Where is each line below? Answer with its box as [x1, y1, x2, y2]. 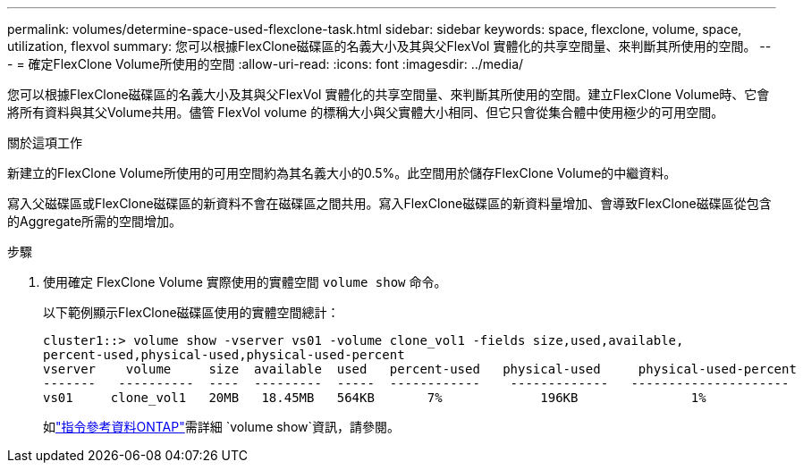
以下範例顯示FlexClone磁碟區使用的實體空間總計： [43, 305, 340, 320]
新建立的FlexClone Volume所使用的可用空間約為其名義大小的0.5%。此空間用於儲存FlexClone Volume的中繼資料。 [7, 165, 677, 180]
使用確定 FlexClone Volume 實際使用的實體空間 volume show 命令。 [43, 274, 447, 290]
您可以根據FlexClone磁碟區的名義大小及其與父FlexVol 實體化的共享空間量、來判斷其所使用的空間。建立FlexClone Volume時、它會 [7, 87, 770, 102]
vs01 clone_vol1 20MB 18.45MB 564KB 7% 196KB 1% [43, 390, 706, 405]
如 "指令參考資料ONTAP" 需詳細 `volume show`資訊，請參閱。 [43, 419, 401, 434]
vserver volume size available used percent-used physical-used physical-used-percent [43, 362, 797, 376]
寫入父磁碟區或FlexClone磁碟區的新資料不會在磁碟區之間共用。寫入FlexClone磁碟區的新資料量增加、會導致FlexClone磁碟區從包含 [7, 196, 772, 211]
